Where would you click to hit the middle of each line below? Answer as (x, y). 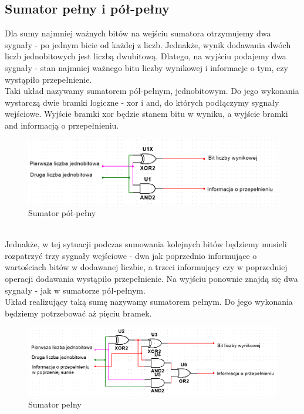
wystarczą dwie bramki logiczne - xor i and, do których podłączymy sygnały (142, 102)
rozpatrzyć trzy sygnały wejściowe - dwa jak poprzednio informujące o (131, 255)
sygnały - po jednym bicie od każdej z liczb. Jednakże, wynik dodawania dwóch (148, 44)
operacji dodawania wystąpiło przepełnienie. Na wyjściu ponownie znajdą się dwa (151, 278)
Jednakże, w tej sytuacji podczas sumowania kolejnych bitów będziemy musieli (146, 244)
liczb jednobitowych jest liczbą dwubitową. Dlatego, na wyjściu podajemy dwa (146, 56)
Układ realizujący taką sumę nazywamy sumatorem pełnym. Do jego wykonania (149, 302)
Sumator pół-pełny (62, 212)
